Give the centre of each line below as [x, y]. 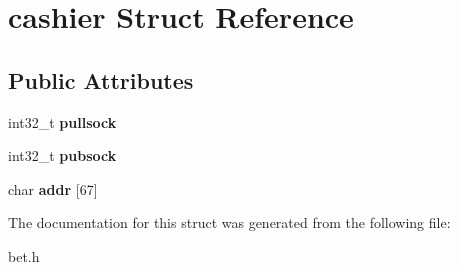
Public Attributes [101, 79]
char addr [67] [53, 188]
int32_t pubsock [62, 155]
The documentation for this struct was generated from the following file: [229, 222]
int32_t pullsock [62, 121]
